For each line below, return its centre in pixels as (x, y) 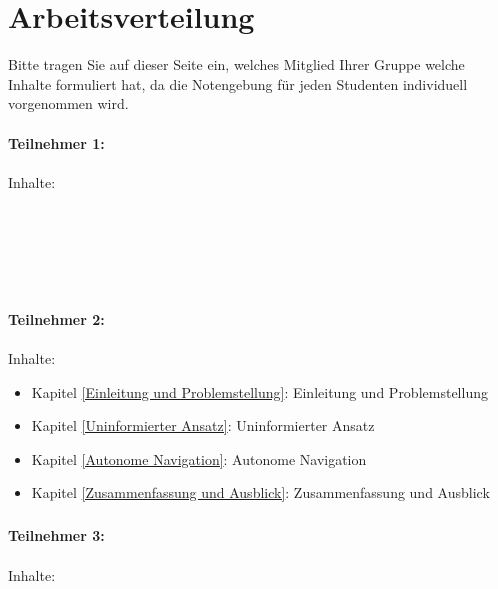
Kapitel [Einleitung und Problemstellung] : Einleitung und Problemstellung (259, 391)
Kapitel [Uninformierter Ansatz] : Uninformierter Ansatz (203, 425)
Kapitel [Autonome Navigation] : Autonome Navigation (199, 458)
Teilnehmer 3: (56, 535)
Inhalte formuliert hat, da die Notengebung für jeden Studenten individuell (238, 83)
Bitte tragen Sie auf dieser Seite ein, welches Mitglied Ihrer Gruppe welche (236, 64)
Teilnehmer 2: (56, 318)
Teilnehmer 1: (56, 142)
